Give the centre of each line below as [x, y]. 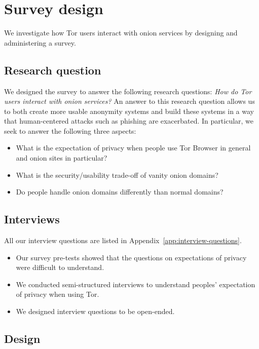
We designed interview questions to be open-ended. [95, 311]
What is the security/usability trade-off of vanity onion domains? [117, 174]
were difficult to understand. [60, 267]
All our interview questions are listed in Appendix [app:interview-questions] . [123, 240]
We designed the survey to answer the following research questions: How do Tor [128, 91]
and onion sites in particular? [62, 158]
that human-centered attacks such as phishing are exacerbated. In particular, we [129, 121]
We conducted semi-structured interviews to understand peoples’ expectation [136, 284]
